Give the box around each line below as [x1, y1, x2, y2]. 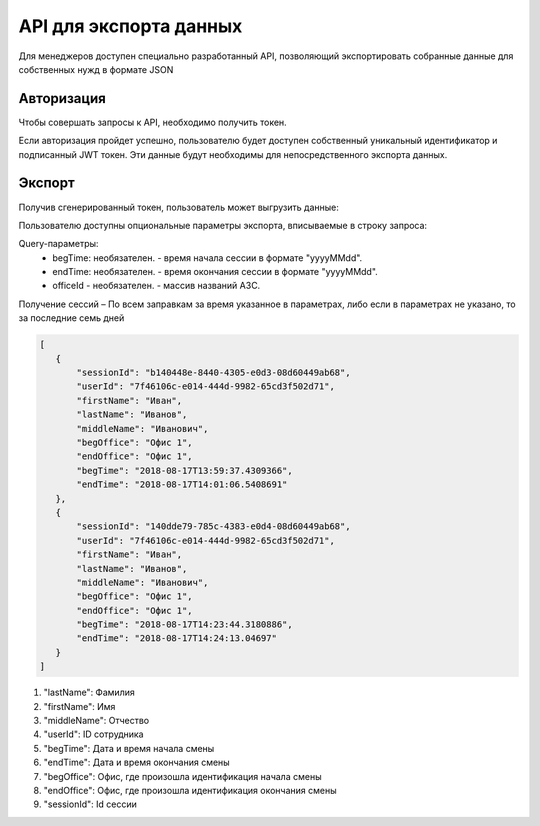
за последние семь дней [18, 312, 125, 324]
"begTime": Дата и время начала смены [43, 742, 215, 754]
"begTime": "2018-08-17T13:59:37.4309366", [76, 465, 294, 476]
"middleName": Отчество [43, 715, 150, 726]
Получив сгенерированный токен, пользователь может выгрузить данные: [18, 201, 339, 213]
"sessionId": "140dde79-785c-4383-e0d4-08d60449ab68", [76, 521, 351, 532]
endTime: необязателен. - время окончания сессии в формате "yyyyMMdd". [52, 266, 379, 278]
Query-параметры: [18, 238, 99, 250]
